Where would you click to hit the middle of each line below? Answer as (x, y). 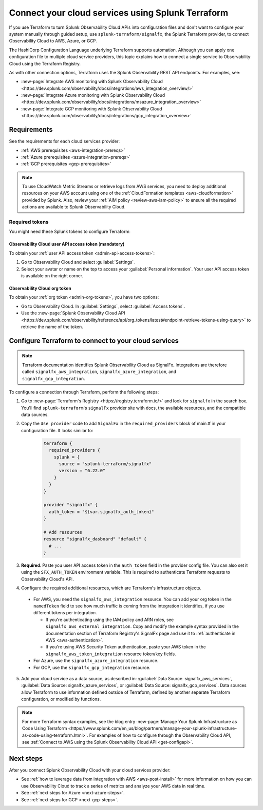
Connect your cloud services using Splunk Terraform (119, 13)
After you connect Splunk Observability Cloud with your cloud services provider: (90, 770)
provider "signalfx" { (71, 505)
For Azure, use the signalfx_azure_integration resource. (96, 661)
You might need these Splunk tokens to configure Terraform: (70, 231)
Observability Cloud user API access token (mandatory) (67, 244)
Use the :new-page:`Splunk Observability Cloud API (73, 313)
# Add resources (63, 532)
